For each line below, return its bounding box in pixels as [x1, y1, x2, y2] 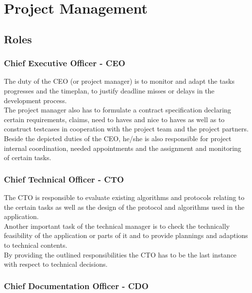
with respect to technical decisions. [4, 259, 108, 269]
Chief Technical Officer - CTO [4, 173, 124, 185]
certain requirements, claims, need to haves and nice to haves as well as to [4, 114, 225, 124]
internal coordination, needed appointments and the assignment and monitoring [4, 143, 241, 153]
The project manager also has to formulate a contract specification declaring [4, 105, 231, 115]
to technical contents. [4, 239, 67, 250]
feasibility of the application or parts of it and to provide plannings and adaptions [4, 230, 248, 240]
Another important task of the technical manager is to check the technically [4, 220, 230, 231]
